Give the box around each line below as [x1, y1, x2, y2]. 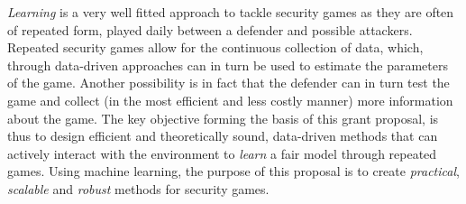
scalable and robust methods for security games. [7, 179, 270, 198]
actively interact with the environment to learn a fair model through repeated [7, 144, 437, 162]
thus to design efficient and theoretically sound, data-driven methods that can [7, 126, 438, 145]
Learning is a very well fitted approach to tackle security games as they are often [7, 3, 454, 21]
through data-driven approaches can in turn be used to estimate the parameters [7, 55, 448, 74]
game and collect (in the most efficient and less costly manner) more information [7, 90, 453, 109]
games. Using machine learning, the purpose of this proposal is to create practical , [7, 162, 460, 181]
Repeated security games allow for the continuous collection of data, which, [7, 38, 424, 57]
